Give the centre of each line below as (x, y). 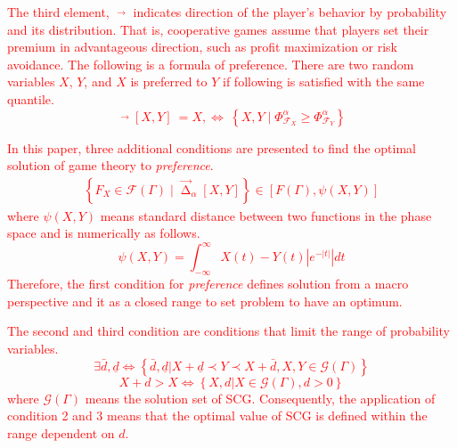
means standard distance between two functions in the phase (266, 215)
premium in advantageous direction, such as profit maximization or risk (203, 47)
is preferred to (169, 81)
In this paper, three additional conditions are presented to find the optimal (212, 147)
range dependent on (61, 432)
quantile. (31, 98)
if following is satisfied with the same (324, 81)
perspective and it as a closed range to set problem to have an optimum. (205, 301)
